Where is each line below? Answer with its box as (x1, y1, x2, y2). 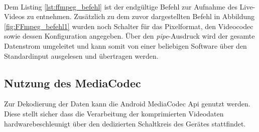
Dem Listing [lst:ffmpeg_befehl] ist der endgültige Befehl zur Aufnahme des (4, 1, 237, 12)
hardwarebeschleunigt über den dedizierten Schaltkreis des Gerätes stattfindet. (4, 118, 246, 128)
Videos (4, 11, 25, 22)
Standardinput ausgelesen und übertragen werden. (4, 50, 159, 61)
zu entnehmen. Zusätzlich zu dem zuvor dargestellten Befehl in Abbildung (27, 11, 255, 22)
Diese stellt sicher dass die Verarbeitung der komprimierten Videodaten (4, 108, 224, 118)
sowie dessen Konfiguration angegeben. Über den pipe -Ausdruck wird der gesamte (4, 31, 255, 41)
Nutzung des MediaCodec (4, 75, 141, 90)
